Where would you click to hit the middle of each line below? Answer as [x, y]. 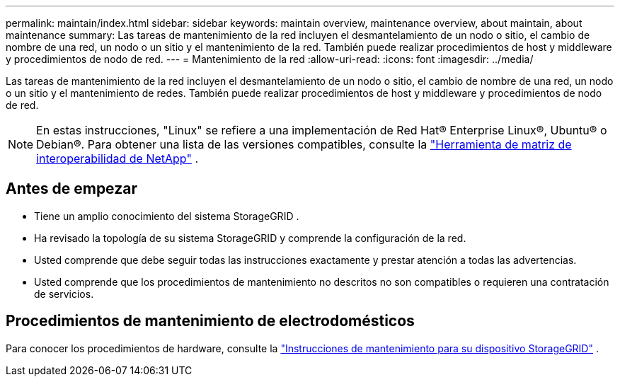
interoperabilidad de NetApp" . [117, 158]
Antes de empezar [71, 189]
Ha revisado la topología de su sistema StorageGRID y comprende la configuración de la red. [250, 238]
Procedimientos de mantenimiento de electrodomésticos [210, 321]
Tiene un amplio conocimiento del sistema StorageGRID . [167, 216]
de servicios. [64, 294]
